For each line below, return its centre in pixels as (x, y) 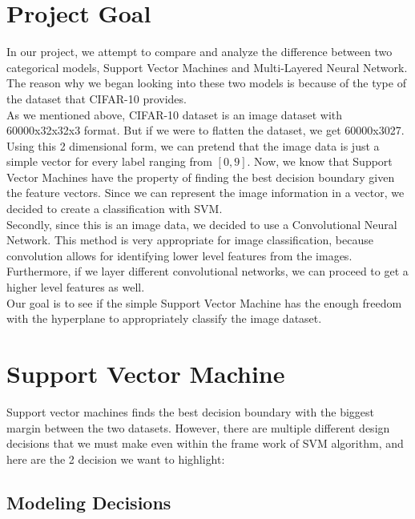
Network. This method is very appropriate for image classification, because (190, 240)
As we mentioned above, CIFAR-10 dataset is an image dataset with (175, 114)
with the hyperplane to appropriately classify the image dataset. (164, 318)
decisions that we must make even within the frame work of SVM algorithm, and (205, 443)
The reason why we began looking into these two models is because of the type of (206, 83)
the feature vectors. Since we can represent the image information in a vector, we (205, 193)
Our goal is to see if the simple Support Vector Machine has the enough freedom (204, 302)
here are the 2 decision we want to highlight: (116, 459)
